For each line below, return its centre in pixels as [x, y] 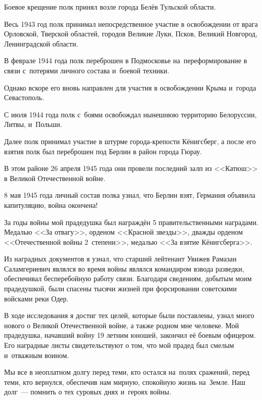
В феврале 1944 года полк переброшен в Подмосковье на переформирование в [126, 60]
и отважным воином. [37, 355]
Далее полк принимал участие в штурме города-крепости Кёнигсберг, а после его [130, 141]
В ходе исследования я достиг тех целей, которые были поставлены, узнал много [129, 315]
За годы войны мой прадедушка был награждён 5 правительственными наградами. [131, 222]
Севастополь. [24, 97]
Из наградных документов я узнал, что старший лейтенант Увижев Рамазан [120, 259]
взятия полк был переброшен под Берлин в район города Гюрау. [103, 151]
